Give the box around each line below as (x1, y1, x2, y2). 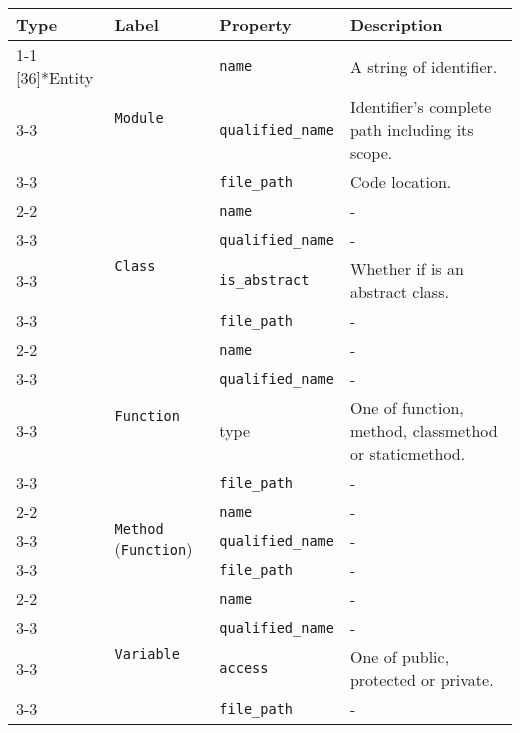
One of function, (349, 396, 464, 419)
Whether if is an (349, 257, 464, 280)
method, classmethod (349, 419, 498, 442)
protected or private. (349, 668, 494, 691)
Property (219, 13, 292, 36)
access (219, 660, 269, 676)
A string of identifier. (349, 54, 498, 78)
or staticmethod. (349, 442, 466, 465)
